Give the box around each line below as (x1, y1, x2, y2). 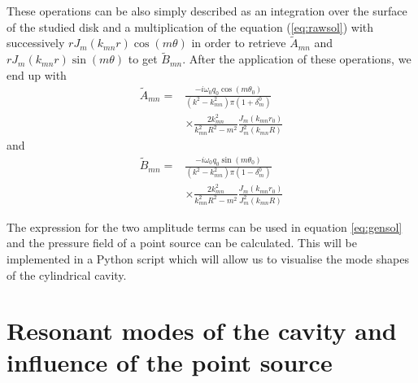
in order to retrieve (191, 34, 286, 51)
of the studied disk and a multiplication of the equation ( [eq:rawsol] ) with (7, 18, 374, 35)
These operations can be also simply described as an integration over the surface (7, 2, 407, 19)
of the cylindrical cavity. (7, 266, 127, 283)
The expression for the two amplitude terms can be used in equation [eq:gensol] (7, 218, 403, 235)
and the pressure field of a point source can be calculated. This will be (7, 234, 357, 251)
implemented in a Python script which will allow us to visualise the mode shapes (7, 250, 409, 267)
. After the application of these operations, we (182, 50, 411, 67)
